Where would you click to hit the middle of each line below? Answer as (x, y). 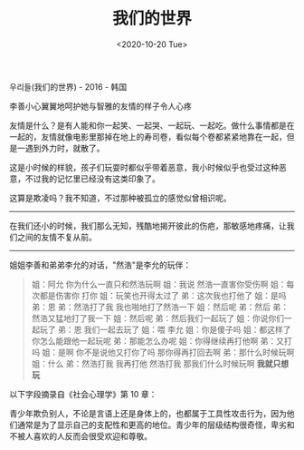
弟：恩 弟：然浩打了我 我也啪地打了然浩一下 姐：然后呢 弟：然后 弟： (160, 307)
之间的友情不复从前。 (57, 237)
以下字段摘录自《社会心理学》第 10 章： (83, 394)
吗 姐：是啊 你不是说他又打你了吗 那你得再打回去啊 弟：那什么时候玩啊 (163, 352)
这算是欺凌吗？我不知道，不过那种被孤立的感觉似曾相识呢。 (120, 198)
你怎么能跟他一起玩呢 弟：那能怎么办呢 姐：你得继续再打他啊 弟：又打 (161, 340)
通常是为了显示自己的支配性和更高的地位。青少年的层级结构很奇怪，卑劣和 (156, 425)
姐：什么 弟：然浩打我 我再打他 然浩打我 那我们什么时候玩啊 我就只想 (160, 363)
